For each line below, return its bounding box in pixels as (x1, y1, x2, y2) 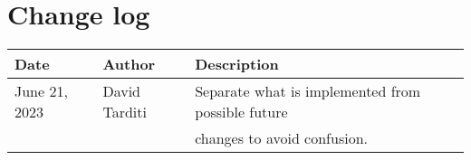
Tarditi (102, 101, 147, 123)
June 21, (14, 80, 68, 102)
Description (195, 53, 279, 75)
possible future (195, 101, 288, 123)
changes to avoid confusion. (195, 127, 368, 149)
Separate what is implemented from (195, 80, 421, 102)
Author (102, 53, 156, 75)
